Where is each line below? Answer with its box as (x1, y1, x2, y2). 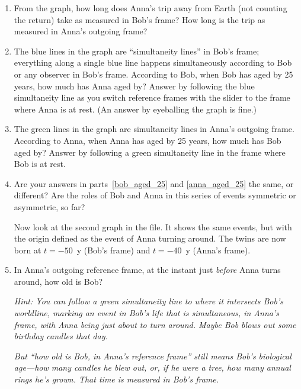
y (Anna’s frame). (185, 243, 251, 256)
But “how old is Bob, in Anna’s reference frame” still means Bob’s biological (14, 349, 292, 362)
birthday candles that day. (14, 330, 108, 342)
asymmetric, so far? (14, 200, 85, 213)
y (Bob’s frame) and (76, 243, 150, 256)
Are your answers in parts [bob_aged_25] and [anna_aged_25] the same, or (14, 177, 294, 189)
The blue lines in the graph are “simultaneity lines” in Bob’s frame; (14, 44, 260, 57)
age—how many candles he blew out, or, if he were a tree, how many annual (14, 361, 291, 374)
